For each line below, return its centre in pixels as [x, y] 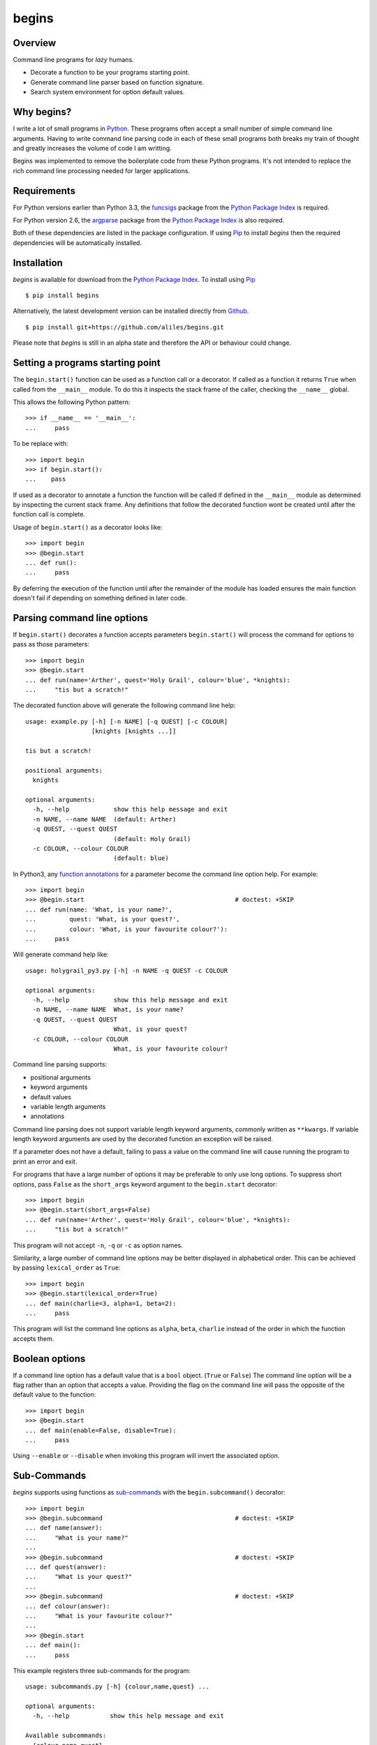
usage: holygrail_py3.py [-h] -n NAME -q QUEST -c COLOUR [127, 971]
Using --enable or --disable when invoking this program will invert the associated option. [146, 1456]
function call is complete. [49, 514]
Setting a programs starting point [87, 363]
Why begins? [42, 112]
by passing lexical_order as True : [67, 1268]
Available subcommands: [66, 1736]
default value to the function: [54, 1395]
